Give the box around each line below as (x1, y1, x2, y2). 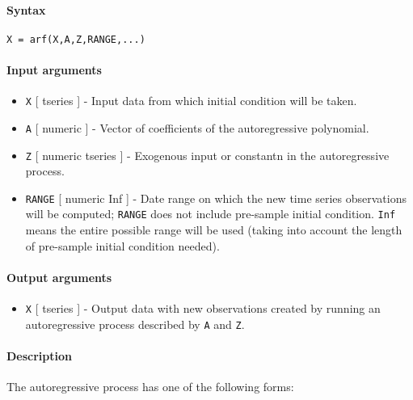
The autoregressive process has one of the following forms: (6, 378, 294, 395)
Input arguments (6, 61, 102, 78)
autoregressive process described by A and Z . (25, 315, 245, 332)
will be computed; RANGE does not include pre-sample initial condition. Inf (25, 205, 396, 222)
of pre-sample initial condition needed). (25, 237, 220, 254)
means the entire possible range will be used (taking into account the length (25, 221, 402, 238)
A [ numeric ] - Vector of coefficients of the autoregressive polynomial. (25, 119, 369, 136)
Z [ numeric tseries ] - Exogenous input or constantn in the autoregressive (25, 146, 390, 163)
